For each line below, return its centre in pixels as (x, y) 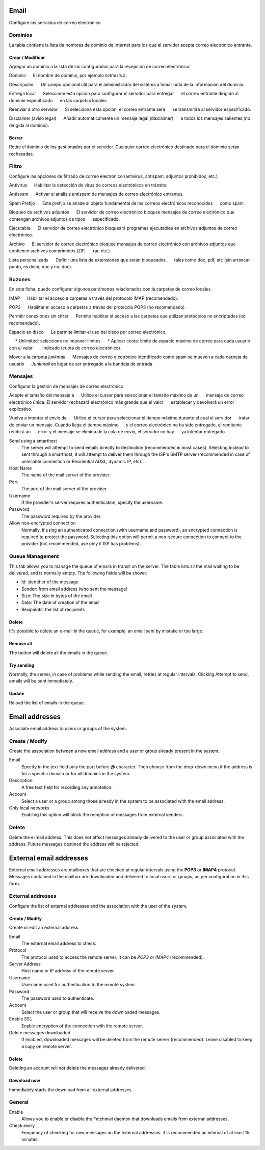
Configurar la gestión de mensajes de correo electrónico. (67, 386)
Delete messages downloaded (40, 1032)
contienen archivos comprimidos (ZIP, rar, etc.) (60, 251)
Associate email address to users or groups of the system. (68, 728)
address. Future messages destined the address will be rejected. (74, 844)
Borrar (16, 138)
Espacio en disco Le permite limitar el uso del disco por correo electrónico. (88, 332)
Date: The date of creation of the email (60, 602)
